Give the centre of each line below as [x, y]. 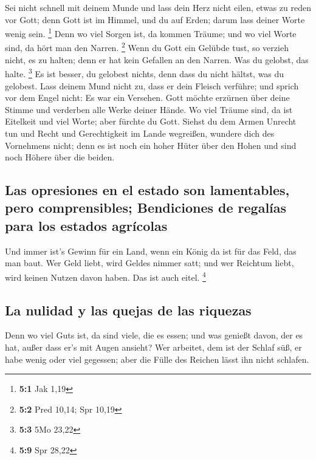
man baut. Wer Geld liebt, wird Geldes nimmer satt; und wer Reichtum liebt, [149, 263]
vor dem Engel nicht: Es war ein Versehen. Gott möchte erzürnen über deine [147, 98]
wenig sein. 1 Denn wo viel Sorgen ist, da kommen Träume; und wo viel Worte [151, 33]
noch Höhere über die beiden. [60, 157]
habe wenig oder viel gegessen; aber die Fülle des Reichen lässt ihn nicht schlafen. [157, 359]
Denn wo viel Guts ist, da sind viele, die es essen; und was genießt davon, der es [154, 335]
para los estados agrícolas [86, 225]
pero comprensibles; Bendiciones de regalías [146, 208]
